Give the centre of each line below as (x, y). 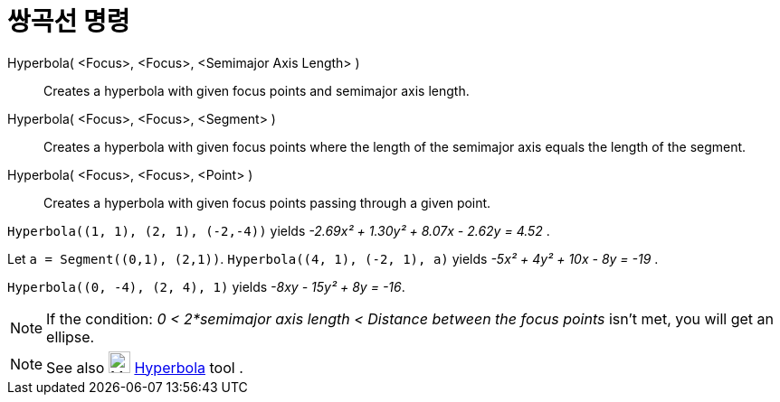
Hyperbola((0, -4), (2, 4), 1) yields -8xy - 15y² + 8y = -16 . (206, 286)
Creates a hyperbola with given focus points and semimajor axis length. (257, 90)
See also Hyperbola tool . (145, 367)
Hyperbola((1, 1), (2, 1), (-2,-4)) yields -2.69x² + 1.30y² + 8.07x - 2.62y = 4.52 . (279, 230)
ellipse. (71, 337)
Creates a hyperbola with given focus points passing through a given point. (267, 202)
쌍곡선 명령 (69, 22)
